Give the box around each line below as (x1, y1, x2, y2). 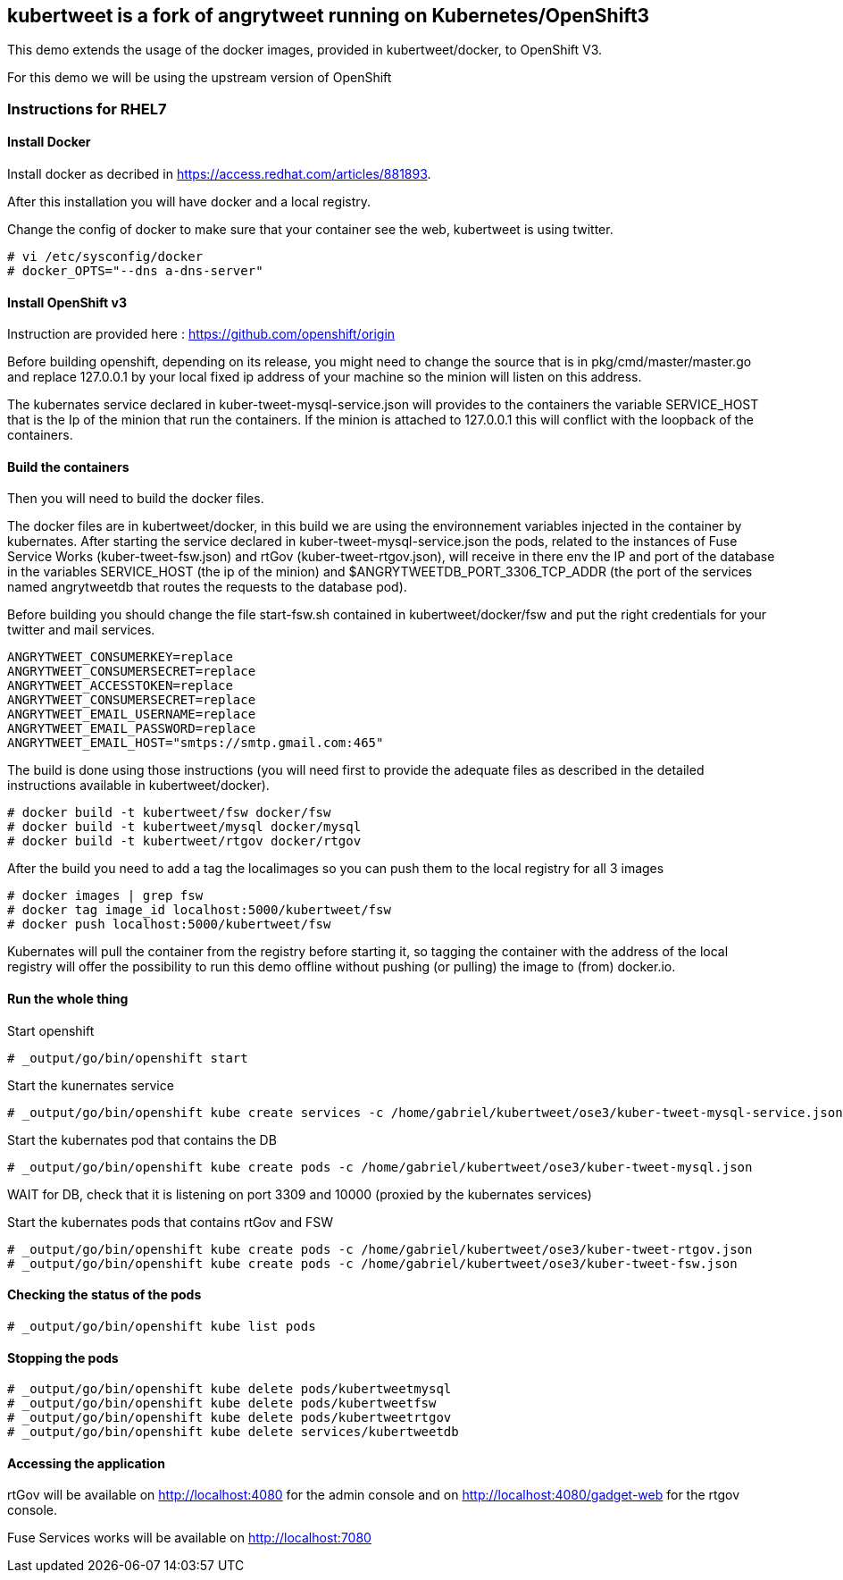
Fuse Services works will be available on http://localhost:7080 (7, 1530, 371, 1546)
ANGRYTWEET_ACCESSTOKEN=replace (7, 678, 233, 693)
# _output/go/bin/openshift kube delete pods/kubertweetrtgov (7, 1410, 452, 1425)
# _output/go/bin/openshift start (7, 1050, 248, 1065)
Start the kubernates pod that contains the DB (7, 1131, 277, 1147)
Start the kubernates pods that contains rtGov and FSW (7, 1214, 334, 1230)
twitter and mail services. (7, 622, 155, 638)
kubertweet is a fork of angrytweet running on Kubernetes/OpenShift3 (7, 4, 650, 27)
